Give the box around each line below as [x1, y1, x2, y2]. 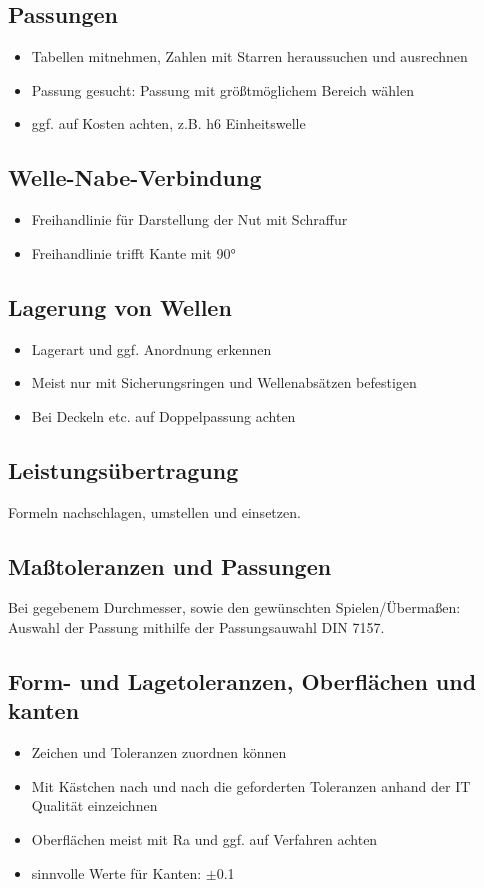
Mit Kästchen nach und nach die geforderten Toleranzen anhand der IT [31, 775, 471, 796]
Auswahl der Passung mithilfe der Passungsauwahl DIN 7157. [8, 616, 385, 637]
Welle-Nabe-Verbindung [8, 162, 262, 193]
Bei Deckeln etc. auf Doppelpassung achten [31, 405, 296, 426]
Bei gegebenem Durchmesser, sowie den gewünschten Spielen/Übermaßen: [8, 597, 461, 618]
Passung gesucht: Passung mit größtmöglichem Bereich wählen [31, 79, 414, 100]
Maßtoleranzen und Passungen [8, 550, 332, 581]
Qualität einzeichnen [31, 795, 158, 816]
